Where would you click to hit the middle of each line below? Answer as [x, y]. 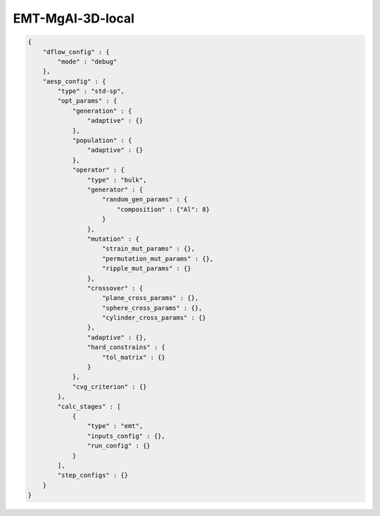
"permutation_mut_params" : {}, [158, 258]
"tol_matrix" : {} [134, 357]
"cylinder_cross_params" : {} [154, 318]
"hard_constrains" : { [126, 347]
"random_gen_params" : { [145, 200]
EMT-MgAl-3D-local [74, 18]
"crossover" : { [115, 288]
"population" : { [102, 140]
